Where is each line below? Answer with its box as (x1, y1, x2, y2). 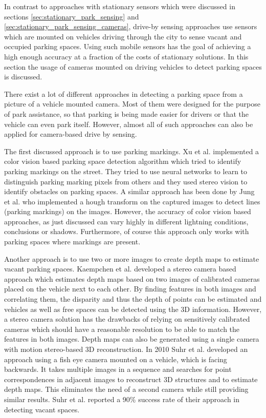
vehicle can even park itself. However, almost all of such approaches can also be (4, 118, 253, 129)
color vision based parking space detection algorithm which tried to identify (4, 156, 241, 166)
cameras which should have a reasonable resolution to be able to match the (4, 323, 240, 334)
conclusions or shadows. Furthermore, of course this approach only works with (4, 226, 249, 237)
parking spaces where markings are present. (4, 236, 141, 247)
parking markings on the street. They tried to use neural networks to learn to (4, 165, 248, 176)
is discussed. (4, 71, 42, 82)
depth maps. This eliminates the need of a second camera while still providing (4, 384, 249, 394)
